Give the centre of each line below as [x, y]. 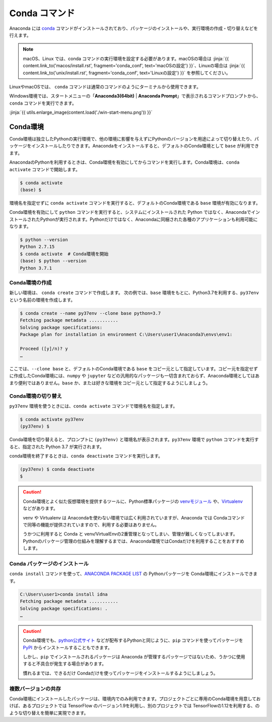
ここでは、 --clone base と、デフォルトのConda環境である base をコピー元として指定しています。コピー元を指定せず [134, 369]
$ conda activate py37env [52, 419]
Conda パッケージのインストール [49, 563]
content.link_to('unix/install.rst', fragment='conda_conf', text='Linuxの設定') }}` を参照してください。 [127, 73]
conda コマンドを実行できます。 [43, 103]
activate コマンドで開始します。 [45, 169]
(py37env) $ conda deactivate [57, 469]
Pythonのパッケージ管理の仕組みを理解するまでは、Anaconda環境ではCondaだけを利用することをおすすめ [133, 541]
